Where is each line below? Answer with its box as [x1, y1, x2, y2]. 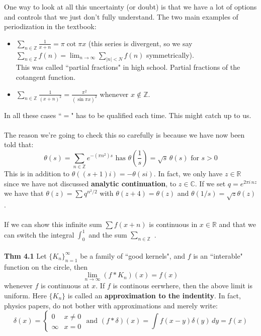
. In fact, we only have [153, 168, 223, 179]
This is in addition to [4, 168, 70, 179]
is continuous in [149, 219, 198, 230]
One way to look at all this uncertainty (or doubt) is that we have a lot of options [4, 2, 257, 12]
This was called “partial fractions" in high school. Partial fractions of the [16, 62, 240, 72]
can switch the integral [4, 229, 74, 240]
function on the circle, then [4, 261, 88, 272]
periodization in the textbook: [4, 21, 97, 32]
